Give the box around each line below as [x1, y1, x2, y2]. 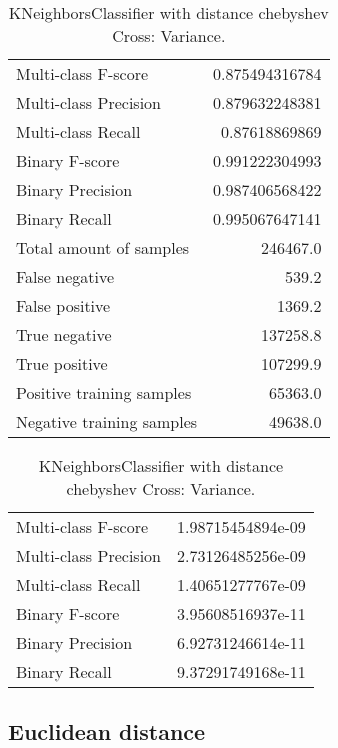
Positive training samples [16, 381, 192, 404]
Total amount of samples [16, 236, 190, 259]
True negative [16, 323, 112, 346]
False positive [16, 294, 111, 317]
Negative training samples [16, 410, 198, 433]
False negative [16, 265, 115, 288]
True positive [16, 352, 108, 375]
